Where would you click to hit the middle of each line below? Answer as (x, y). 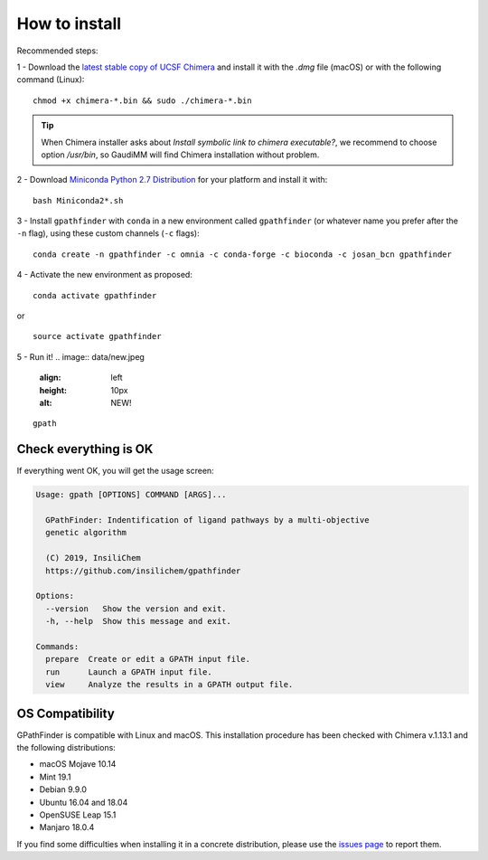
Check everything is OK (85, 449)
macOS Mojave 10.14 (78, 764)
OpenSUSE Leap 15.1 (78, 815)
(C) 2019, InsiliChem (94, 558)
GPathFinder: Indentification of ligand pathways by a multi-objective (207, 520)
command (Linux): (51, 80)
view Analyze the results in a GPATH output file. (169, 685)
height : (53, 390)
